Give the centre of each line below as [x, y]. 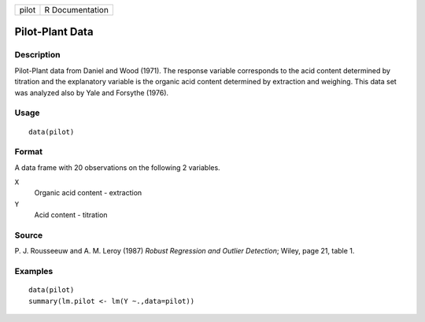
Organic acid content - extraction [88, 193]
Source [29, 235]
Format [29, 152]
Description [37, 55]
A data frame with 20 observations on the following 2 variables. [117, 167]
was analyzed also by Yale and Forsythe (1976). [92, 93]
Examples [34, 272]
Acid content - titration [71, 215]
